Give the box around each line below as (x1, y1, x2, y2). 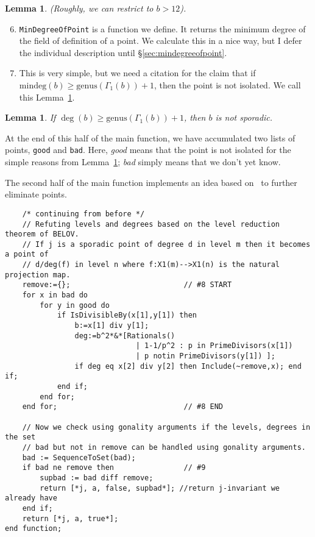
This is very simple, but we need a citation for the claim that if (19, 66, 256, 79)
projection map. (5, 270, 71, 279)
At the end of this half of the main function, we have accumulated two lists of (5, 131, 296, 144)
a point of (5, 250, 49, 259)
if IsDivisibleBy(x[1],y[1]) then (57, 311, 197, 320)
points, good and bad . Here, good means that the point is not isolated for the (5, 143, 291, 156)
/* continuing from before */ (22, 209, 145, 218)
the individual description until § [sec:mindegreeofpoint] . (19, 46, 227, 59)
